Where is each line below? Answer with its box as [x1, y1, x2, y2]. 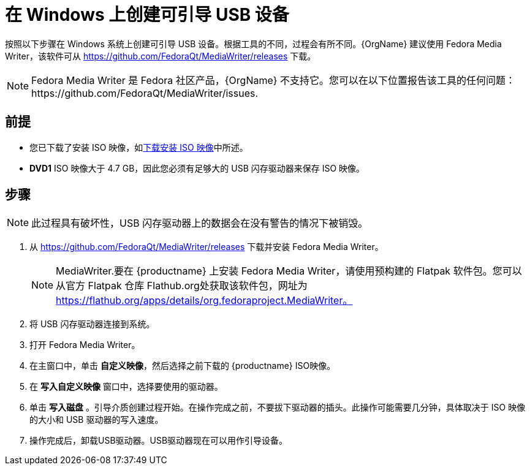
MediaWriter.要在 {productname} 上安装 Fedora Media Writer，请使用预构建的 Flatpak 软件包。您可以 [56, 265, 522, 278]
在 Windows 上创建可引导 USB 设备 [5, 4, 289, 25]
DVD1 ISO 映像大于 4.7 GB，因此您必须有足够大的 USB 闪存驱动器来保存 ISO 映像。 [29, 162, 365, 173]
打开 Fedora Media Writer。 [29, 339, 140, 351]
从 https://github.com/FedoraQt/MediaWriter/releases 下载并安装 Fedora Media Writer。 [29, 241, 384, 252]
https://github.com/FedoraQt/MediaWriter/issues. [31, 86, 259, 99]
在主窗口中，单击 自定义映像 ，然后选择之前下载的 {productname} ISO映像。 [29, 360, 336, 371]
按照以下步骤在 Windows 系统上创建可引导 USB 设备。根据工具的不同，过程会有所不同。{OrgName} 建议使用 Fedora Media [5, 38, 502, 49]
